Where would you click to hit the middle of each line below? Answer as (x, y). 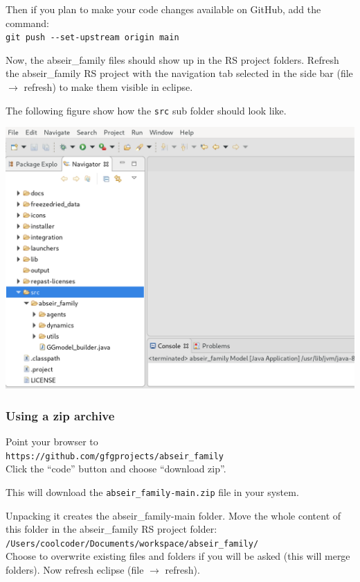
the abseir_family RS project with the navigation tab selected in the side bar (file (179, 73)
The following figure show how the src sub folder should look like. (146, 110)
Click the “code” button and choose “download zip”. (116, 469)
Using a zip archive (60, 415)
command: (27, 23)
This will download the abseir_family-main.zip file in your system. (152, 491)
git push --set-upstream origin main (92, 38)
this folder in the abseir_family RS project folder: (111, 529)
